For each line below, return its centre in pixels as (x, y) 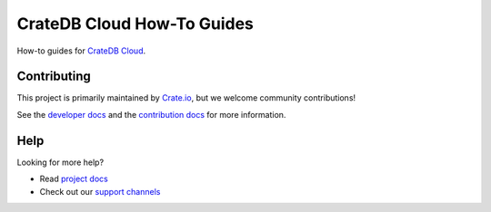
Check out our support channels (100, 191)
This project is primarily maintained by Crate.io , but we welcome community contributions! (186, 98)
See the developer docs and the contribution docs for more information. (151, 114)
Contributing (54, 77)
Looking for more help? (60, 162)
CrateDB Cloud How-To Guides (135, 24)
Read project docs (74, 179)
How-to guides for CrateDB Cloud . (81, 51)
